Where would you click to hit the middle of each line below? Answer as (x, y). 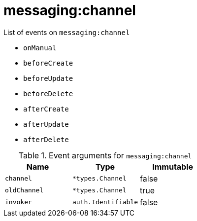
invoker (18, 202)
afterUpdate (46, 124)
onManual (40, 48)
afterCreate (46, 109)
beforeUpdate (48, 78)
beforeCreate (48, 63)
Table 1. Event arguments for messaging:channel (105, 155)
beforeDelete (48, 93)
